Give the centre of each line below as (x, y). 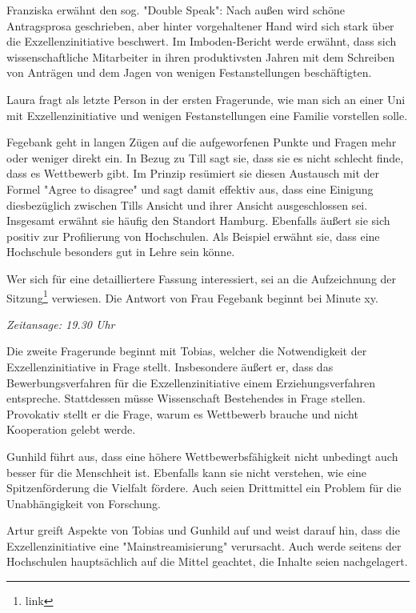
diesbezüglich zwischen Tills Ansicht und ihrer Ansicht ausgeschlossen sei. (187, 204)
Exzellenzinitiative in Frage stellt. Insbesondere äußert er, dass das (170, 366)
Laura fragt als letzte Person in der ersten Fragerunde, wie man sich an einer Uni (206, 99)
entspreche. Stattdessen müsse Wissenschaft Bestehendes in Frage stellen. (186, 398)
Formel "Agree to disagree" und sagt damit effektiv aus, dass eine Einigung (190, 188)
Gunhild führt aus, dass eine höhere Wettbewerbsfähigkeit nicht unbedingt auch (202, 456)
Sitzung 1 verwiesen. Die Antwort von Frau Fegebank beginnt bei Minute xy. (192, 296)
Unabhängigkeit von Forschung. (84, 503)
